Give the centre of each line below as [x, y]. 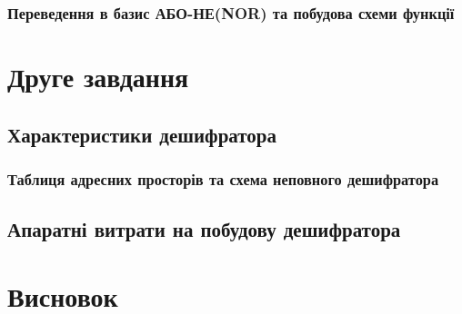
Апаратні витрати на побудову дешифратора [204, 229]
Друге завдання [98, 77]
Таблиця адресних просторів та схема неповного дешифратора [223, 178]
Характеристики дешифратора [142, 134]
